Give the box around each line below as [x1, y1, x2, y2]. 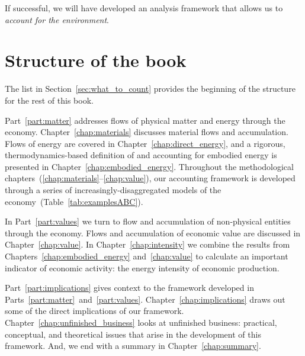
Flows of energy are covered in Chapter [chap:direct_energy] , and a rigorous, [5, 137, 285, 149]
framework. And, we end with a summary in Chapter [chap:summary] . [5, 339, 261, 352]
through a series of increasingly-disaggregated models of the [5, 184, 221, 196]
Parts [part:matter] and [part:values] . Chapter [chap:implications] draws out [5, 293, 285, 305]
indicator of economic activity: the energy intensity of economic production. [5, 261, 280, 274]
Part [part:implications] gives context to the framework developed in [5, 281, 254, 294]
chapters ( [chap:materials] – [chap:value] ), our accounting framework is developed [5, 172, 296, 184]
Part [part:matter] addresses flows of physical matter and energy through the [5, 114, 285, 126]
